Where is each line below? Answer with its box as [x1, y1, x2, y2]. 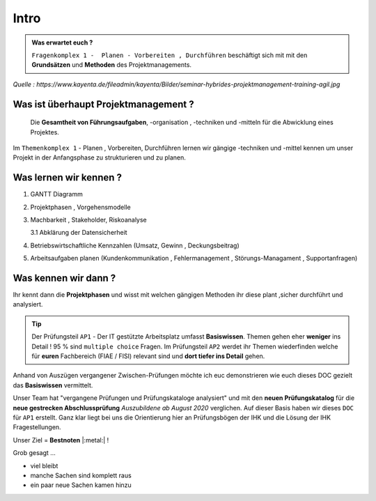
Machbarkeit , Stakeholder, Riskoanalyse [30, 215, 148, 224]
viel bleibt [30, 461, 58, 470]
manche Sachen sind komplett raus [30, 471, 132, 479]
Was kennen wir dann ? [13, 272, 116, 284]
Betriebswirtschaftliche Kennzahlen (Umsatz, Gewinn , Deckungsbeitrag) [30, 241, 240, 249]
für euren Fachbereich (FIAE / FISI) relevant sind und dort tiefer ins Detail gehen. [31, 352, 265, 360]
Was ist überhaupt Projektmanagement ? [13, 98, 194, 110]
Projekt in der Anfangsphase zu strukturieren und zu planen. [13, 153, 186, 162]
